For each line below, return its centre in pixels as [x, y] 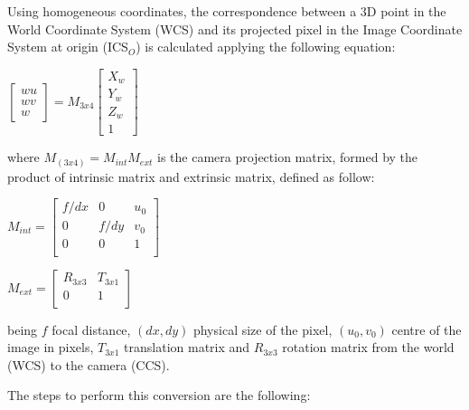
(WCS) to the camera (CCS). [89, 364]
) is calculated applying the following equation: [266, 47]
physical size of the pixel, [263, 329]
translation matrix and [187, 347]
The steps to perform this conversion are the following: [159, 395]
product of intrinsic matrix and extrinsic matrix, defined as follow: [191, 176]
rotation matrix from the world [368, 347]
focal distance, [91, 329]
